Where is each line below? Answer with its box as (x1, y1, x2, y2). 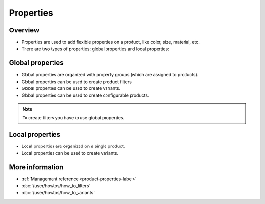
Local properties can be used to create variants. (21, 150, 119, 156)
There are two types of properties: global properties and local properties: (21, 46, 169, 52)
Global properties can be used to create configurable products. (21, 92, 149, 98)
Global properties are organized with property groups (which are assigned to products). (21, 72, 199, 78)
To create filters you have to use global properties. (22, 115, 125, 121)
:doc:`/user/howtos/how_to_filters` (21, 182, 91, 189)
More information (9, 163, 64, 172)
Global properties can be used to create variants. (21, 86, 121, 91)
